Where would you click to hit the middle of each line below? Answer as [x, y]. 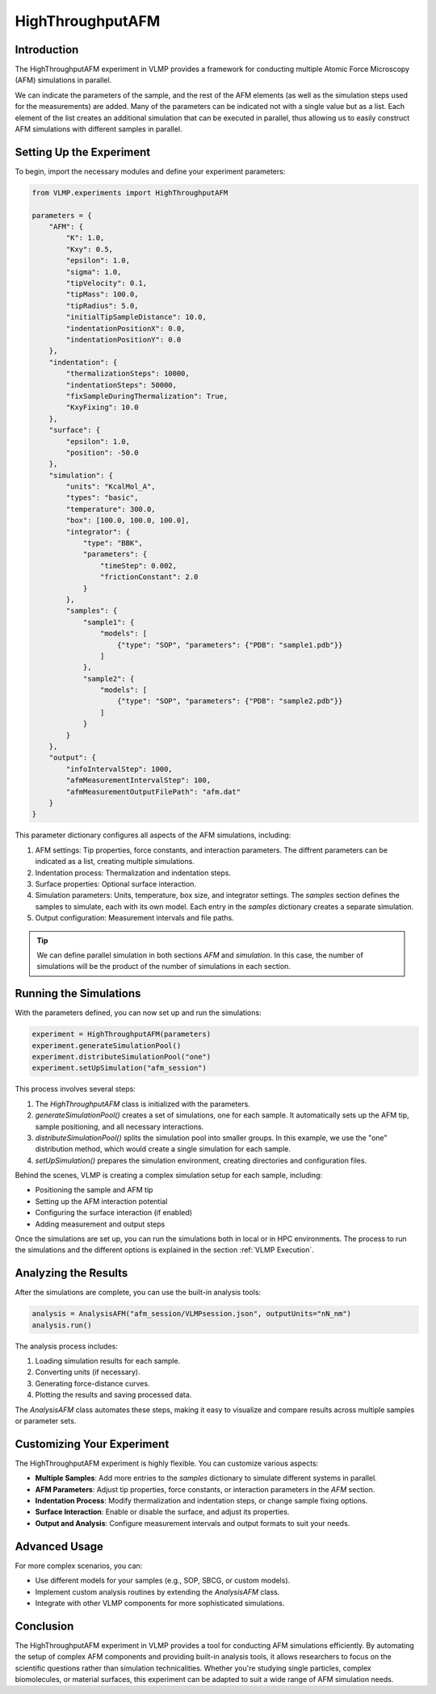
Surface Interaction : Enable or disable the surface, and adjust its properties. [162, 1512]
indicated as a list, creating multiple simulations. [115, 862]
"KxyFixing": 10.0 [102, 407]
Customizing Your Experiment [92, 1444]
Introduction [47, 50]
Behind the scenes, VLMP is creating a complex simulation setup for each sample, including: [169, 1176]
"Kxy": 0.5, [89, 249]
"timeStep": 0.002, [138, 566]
